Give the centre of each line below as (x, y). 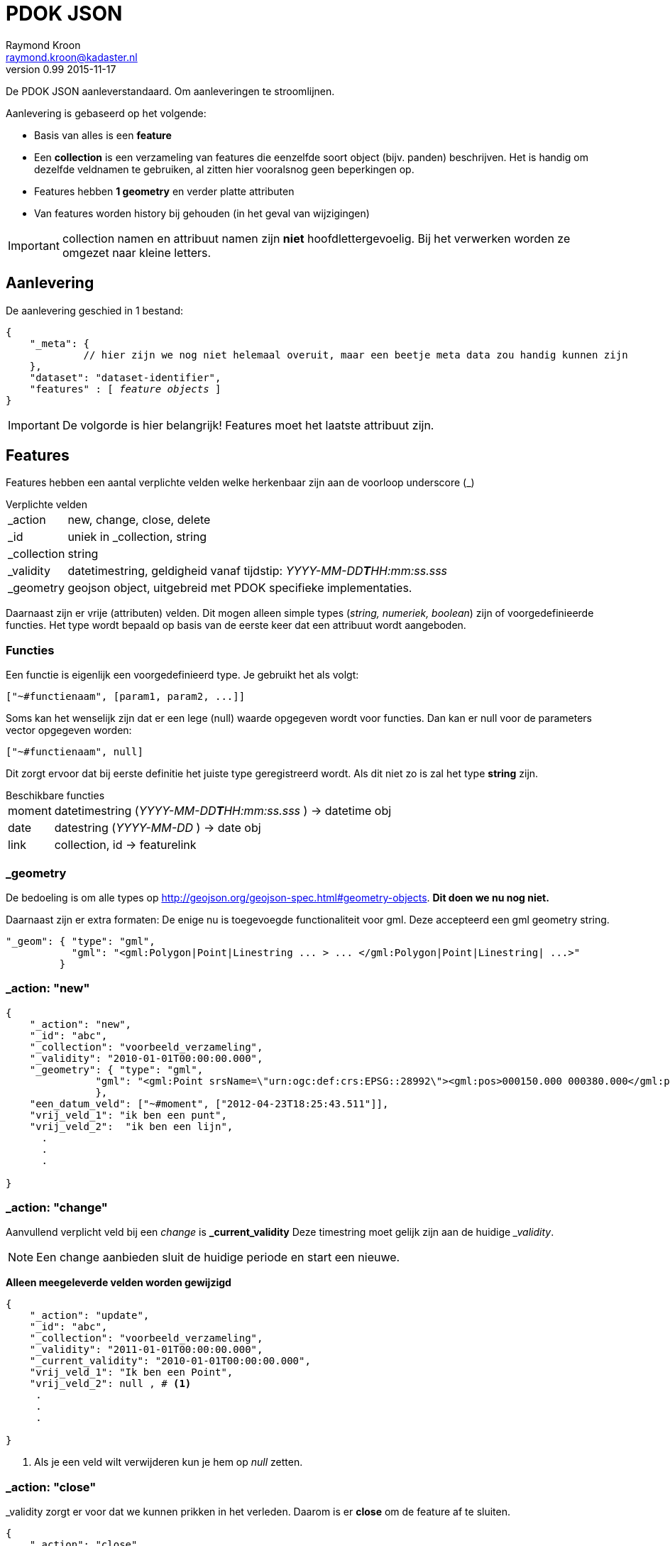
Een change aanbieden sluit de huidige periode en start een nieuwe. (218, 1257)
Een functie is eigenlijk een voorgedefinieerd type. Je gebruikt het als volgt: (182, 675)
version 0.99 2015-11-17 (61, 69)
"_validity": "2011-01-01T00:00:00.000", (146, 1350)
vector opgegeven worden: (69, 730)
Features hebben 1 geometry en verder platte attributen (164, 191)
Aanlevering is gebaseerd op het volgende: (106, 113)
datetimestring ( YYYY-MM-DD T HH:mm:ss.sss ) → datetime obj (223, 811)
